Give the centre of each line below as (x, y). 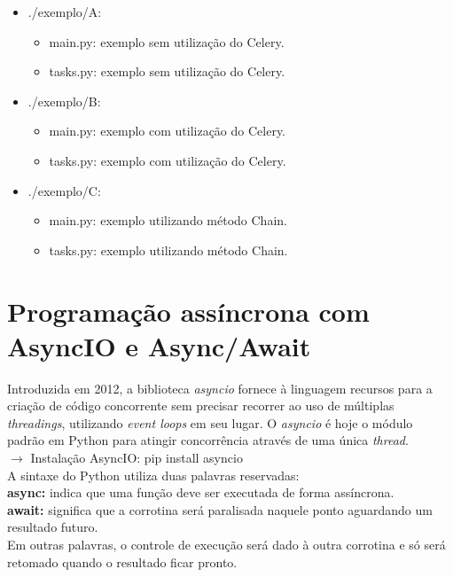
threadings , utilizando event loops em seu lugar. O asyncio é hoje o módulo (210, 422)
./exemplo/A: (65, 12)
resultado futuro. (53, 527)
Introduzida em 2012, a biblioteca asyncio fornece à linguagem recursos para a (220, 388)
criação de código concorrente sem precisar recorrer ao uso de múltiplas (201, 405)
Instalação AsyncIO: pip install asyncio (137, 458)
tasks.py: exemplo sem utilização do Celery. (167, 71)
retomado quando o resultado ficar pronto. (122, 561)
